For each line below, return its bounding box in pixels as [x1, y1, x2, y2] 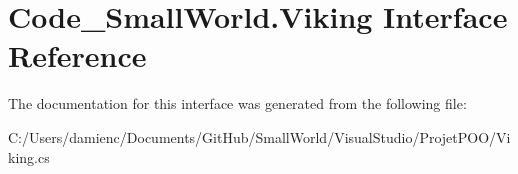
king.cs [8, 146, 50, 167]
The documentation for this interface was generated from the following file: [8, 93, 467, 114]
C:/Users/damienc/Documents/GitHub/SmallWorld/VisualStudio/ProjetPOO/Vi [8, 126, 511, 147]
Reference [8, 35, 147, 76]
